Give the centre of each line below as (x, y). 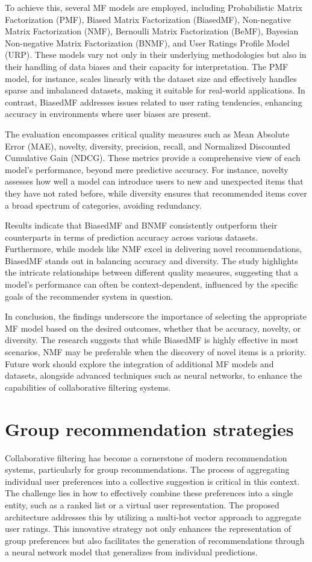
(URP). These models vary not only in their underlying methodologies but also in (156, 55)
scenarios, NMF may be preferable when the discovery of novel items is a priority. (156, 352)
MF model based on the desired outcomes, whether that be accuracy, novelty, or (153, 328)
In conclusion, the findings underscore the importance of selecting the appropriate (156, 316)
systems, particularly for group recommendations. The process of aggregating (147, 469)
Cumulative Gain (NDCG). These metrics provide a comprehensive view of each (153, 158)
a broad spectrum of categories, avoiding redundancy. (103, 205)
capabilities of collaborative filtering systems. (88, 387)
